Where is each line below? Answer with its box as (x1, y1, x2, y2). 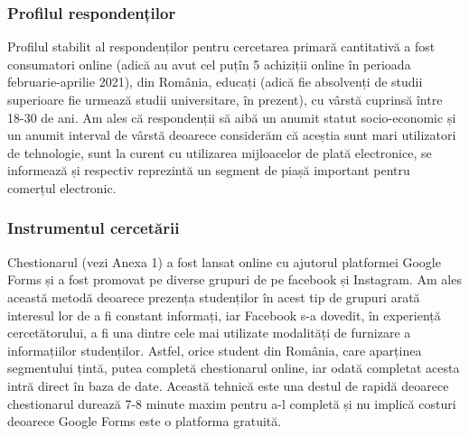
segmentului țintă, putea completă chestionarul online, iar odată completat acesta (7, 358, 460, 377)
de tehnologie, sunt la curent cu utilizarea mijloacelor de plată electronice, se (7, 143, 432, 162)
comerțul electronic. (7, 178, 117, 197)
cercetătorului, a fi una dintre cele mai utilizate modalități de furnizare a (7, 323, 411, 342)
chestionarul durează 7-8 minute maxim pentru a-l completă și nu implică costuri (7, 394, 456, 413)
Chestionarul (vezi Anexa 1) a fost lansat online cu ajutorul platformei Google (7, 252, 441, 271)
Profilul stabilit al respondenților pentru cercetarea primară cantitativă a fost (7, 37, 436, 56)
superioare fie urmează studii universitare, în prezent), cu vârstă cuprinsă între (7, 90, 443, 108)
